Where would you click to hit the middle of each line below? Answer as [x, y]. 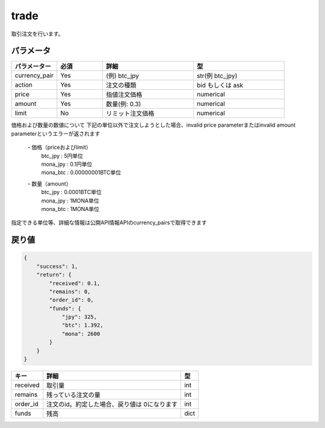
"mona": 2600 [81, 334]
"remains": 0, [70, 291]
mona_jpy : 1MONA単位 [70, 200]
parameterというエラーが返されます [56, 133]
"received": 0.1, [75, 283]
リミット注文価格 [130, 113]
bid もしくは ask [220, 86]
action [24, 85]
